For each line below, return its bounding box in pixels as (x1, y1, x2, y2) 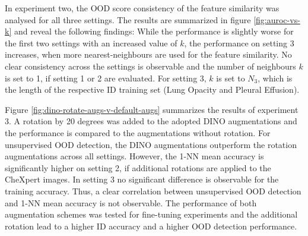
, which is (258, 71, 293, 84)
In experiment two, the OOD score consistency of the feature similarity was (5, 2, 280, 14)
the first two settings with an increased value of (5, 36, 177, 49)
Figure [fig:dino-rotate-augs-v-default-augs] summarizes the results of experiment (5, 103, 299, 115)
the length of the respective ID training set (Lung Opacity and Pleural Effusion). (5, 83, 300, 96)
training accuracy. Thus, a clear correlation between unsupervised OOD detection (5, 184, 301, 197)
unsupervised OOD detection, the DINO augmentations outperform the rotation (5, 138, 297, 150)
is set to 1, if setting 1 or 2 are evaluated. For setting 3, (5, 71, 207, 84)
